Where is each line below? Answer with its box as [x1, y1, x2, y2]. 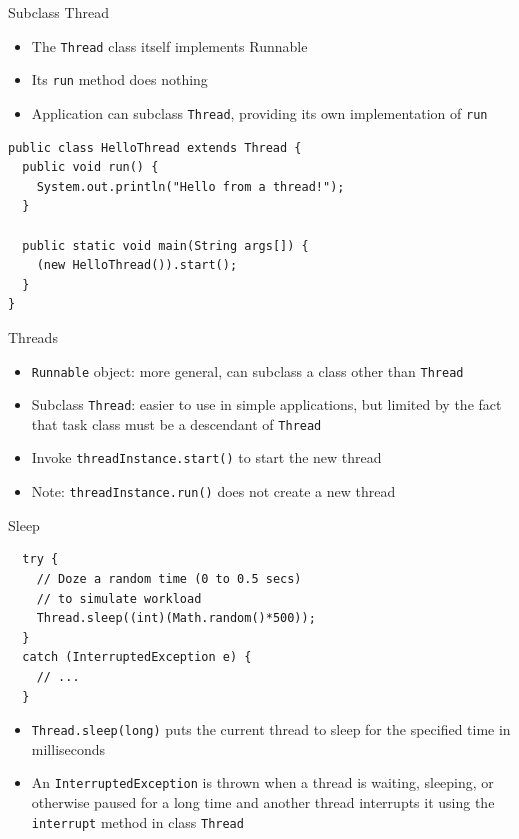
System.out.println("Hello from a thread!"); [36, 179, 345, 194]
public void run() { [22, 160, 159, 175]
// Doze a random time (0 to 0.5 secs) [36, 571, 302, 586]
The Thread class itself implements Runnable [31, 35, 308, 56]
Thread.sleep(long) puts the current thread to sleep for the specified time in [31, 719, 511, 740]
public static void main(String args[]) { [22, 238, 309, 253]
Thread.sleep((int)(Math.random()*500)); [36, 611, 316, 626]
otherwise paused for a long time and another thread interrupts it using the [31, 792, 495, 813]
